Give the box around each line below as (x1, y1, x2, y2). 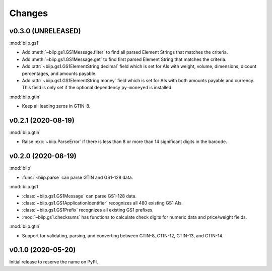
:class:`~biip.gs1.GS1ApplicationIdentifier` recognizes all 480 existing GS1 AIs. (22, 199, 183, 206)
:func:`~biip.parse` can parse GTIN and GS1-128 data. (22, 174, 133, 180)
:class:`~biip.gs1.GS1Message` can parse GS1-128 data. (22, 193, 137, 199)
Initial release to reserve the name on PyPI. (9, 259, 98, 265)
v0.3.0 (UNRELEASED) (9, 27, 81, 35)
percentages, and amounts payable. (22, 71, 97, 77)
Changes (9, 8, 48, 19)
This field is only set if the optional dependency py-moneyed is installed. (22, 85, 173, 91)
